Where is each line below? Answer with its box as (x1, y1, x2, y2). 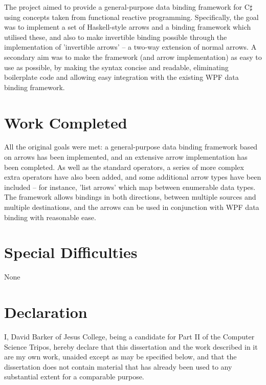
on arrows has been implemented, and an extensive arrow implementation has (4, 152, 248, 162)
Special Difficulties (4, 242, 138, 263)
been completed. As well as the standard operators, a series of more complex (4, 161, 244, 172)
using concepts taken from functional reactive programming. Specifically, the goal (4, 11, 259, 22)
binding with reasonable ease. (4, 211, 96, 222)
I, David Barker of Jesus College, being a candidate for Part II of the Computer (4, 331, 255, 342)
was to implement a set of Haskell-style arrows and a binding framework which (4, 22, 251, 32)
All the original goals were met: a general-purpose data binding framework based (4, 141, 258, 152)
